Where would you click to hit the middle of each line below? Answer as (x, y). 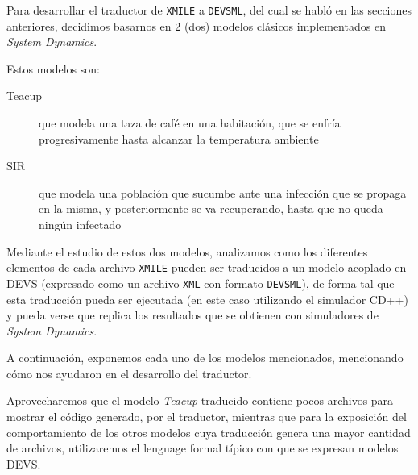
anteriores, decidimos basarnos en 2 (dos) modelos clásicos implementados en (196, 25)
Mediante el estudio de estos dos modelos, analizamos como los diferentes (187, 251)
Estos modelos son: (53, 68)
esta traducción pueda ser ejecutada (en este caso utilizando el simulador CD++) (207, 299)
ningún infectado (80, 224)
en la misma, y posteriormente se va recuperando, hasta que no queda (211, 208)
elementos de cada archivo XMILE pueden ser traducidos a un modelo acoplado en (207, 267)
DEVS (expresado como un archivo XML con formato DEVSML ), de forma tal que (201, 283)
